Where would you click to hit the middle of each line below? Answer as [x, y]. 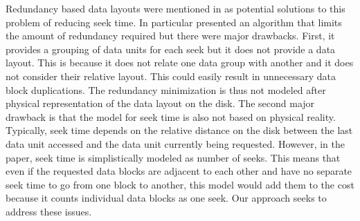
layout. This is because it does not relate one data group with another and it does [180, 63]
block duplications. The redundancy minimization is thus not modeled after [166, 89]
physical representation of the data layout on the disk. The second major [160, 103]
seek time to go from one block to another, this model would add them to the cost [180, 184]
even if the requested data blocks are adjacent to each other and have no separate [179, 171]
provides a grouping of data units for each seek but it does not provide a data [171, 49]
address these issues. [49, 211]
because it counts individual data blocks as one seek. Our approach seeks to [166, 198]
